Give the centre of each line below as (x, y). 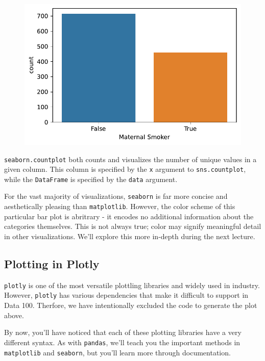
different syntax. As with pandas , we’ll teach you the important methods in (122, 342)
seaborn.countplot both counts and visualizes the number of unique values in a (130, 159)
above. (14, 315)
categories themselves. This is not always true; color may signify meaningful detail (133, 226)
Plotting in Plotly (52, 263)
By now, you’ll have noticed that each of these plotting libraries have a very (123, 332)
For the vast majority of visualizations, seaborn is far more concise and (116, 196)
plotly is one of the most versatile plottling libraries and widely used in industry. (132, 285)
